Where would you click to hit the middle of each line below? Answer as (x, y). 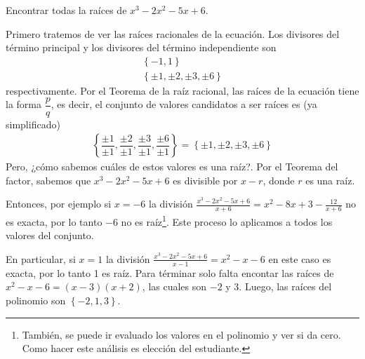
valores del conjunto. (50, 235)
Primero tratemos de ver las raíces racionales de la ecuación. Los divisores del (173, 33)
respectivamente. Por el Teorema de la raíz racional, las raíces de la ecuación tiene (182, 90)
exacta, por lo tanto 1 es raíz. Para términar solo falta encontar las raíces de (170, 272)
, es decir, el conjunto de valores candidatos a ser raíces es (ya (184, 104)
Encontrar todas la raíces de (66, 10)
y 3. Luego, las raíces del (279, 286)
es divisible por (205, 180)
